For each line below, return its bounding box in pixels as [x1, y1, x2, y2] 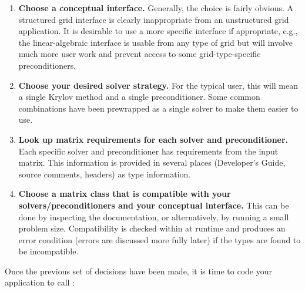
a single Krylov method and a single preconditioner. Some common [18, 90, 260, 103]
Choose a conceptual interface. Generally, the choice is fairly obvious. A [18, 2, 294, 14]
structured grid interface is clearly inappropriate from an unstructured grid [18, 13, 289, 25]
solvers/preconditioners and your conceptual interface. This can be [18, 199, 289, 211]
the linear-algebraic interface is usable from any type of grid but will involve [18, 36, 293, 48]
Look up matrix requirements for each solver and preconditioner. [18, 133, 289, 145]
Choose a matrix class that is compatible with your [18, 187, 231, 200]
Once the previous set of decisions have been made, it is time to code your [5, 264, 273, 277]
